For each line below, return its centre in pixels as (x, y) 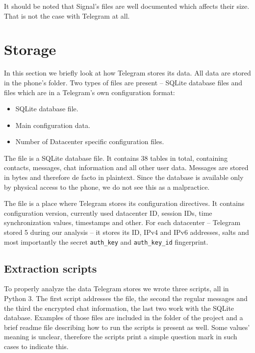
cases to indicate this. (36, 346)
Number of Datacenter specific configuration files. (90, 141)
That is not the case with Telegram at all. (67, 15)
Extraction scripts (51, 268)
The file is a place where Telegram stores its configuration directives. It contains (124, 203)
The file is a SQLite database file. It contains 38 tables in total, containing (116, 158)
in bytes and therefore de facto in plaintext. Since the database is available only (124, 177)
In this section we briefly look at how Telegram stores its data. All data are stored (127, 73)
